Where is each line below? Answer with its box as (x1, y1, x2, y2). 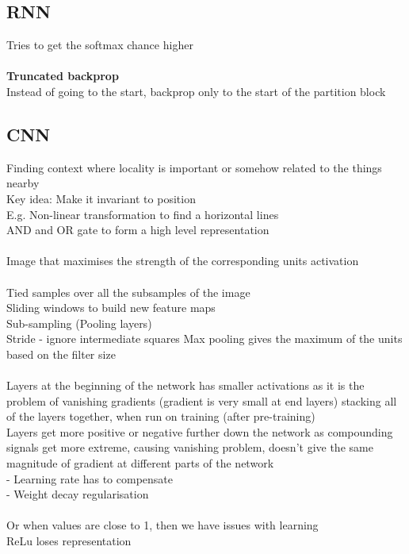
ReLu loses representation (6, 533, 132, 549)
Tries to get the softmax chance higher (6, 37, 193, 53)
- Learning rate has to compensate (6, 470, 174, 487)
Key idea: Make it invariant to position (6, 190, 196, 206)
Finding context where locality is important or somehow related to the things (6, 159, 382, 175)
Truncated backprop (6, 67, 119, 84)
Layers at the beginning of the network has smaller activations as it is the (6, 377, 365, 394)
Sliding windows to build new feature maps (6, 299, 216, 316)
